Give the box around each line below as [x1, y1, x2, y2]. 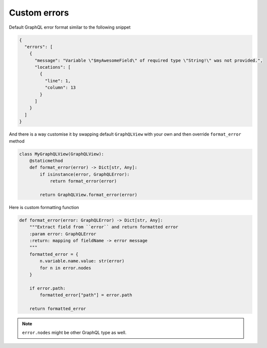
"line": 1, [44, 78, 71, 84]
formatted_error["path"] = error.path [39, 292, 132, 298]
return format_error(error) [50, 178, 117, 184]
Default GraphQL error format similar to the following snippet [9, 24, 131, 30]
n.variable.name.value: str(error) [39, 258, 125, 264]
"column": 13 [44, 85, 76, 90]
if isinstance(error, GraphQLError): [39, 172, 130, 177]
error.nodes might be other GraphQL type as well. [22, 330, 126, 335]
